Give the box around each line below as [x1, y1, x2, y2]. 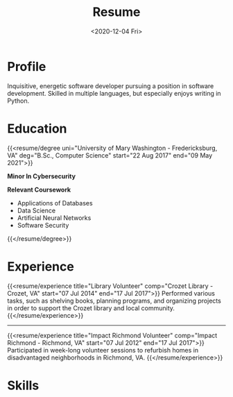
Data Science [17, 206, 56, 214]
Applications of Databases [17, 198, 93, 207]
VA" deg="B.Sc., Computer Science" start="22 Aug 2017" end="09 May [7, 151, 213, 160]
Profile [7, 58, 46, 74]
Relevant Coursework [7, 185, 71, 194]
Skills [7, 378, 40, 393]
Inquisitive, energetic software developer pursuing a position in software [7, 81, 214, 90]
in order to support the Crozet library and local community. [7, 303, 175, 312]
